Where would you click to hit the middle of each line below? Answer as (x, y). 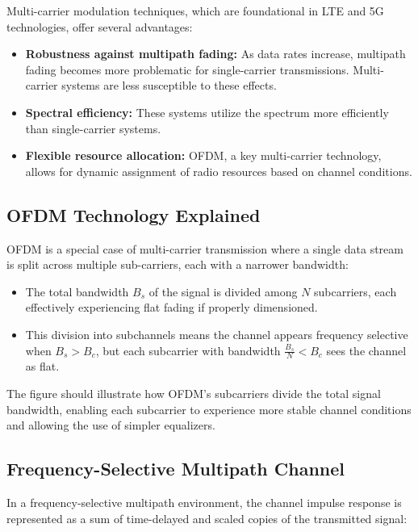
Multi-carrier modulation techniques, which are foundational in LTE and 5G (195, 10)
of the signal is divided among (223, 291)
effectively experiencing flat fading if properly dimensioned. (171, 307)
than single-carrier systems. (93, 128)
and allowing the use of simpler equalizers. (111, 425)
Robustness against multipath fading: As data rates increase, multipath (215, 54)
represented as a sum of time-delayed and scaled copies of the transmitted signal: (207, 518)
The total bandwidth (77, 291)
